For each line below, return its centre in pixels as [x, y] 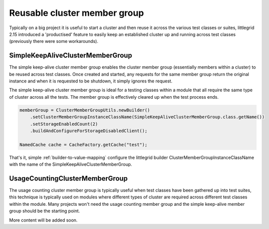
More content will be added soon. [43, 220]
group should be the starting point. [45, 211]
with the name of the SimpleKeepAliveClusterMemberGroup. [71, 164]
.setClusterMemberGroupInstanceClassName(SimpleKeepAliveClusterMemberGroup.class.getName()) [147, 117]
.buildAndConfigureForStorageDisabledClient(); [89, 131]
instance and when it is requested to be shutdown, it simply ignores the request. [91, 81]
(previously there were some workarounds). [54, 41]
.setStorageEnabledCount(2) [64, 124]
